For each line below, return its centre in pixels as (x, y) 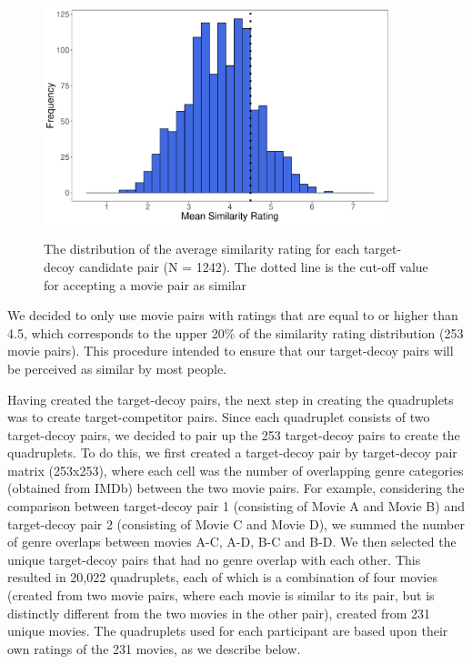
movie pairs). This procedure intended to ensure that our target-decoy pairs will (231, 351)
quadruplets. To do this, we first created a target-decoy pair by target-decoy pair (232, 453)
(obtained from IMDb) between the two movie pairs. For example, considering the (236, 488)
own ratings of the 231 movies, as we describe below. (154, 648)
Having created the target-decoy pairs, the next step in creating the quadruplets (231, 399)
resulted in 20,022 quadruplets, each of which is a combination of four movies (222, 577)
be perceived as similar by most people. (117, 368)
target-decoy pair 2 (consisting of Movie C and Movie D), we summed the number (236, 523)
